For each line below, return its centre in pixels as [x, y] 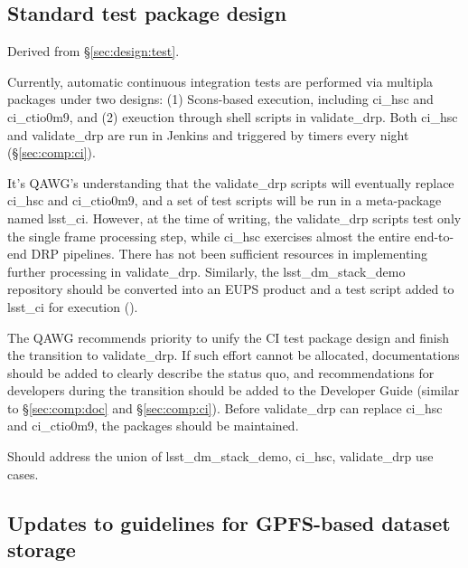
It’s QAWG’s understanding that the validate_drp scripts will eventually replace [231, 182]
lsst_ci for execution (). [73, 306]
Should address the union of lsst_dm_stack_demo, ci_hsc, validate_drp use [220, 456]
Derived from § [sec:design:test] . [94, 51]
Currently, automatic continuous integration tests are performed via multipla [220, 81]
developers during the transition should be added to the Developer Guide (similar [234, 390]
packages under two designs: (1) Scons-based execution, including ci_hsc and [220, 99]
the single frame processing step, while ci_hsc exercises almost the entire [209, 236]
